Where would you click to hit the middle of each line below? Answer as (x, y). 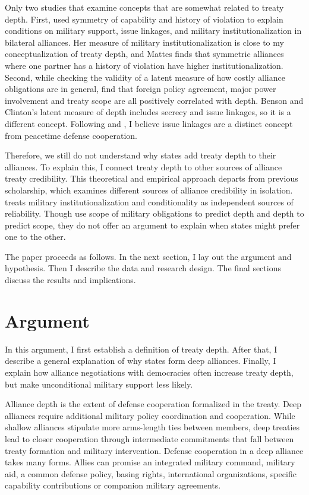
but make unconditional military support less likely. (99, 384)
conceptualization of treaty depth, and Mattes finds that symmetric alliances (144, 54)
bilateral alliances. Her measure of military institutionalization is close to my (144, 42)
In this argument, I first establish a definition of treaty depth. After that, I (141, 349)
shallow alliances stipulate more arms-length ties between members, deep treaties (152, 427)
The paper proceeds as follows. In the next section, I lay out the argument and (148, 256)
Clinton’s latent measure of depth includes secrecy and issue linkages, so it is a (148, 112)
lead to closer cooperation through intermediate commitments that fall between (149, 438)
